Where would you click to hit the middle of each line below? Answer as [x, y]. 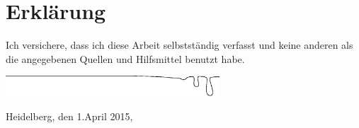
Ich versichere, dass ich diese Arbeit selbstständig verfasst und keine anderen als [179, 45]
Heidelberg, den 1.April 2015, [69, 116]
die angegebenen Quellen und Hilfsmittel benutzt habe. [125, 58]
